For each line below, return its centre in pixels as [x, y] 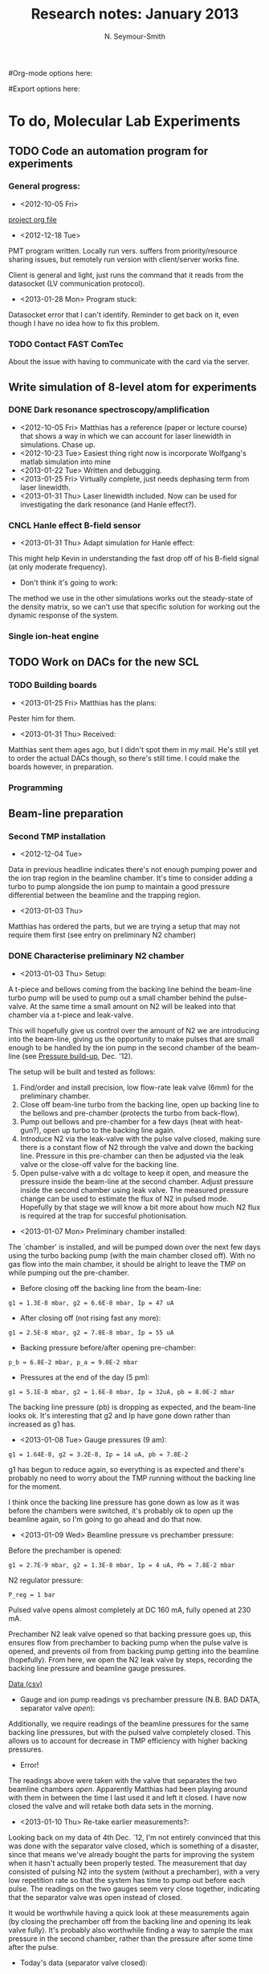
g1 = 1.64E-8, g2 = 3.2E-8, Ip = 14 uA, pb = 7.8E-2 [98, 1455]
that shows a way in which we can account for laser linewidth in [125, 436]
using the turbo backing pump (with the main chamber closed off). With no [132, 1255]
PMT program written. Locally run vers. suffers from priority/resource [123, 250]
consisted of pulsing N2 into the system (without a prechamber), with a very [134, 1871]
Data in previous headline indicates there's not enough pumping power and [132, 870]
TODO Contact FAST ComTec [66, 344]
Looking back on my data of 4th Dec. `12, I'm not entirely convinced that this [134, 1837]
